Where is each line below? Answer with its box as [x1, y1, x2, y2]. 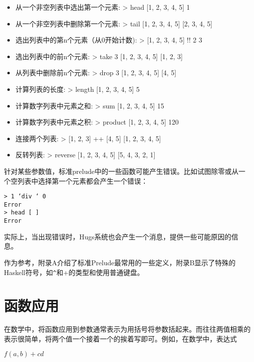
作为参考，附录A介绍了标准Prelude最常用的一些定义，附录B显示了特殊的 [4, 257, 236, 267]
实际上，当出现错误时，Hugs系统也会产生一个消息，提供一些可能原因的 [4, 231, 231, 241]
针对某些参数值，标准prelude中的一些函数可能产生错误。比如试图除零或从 [4, 166, 239, 176]
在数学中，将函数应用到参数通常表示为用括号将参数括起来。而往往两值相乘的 [4, 324, 251, 334]
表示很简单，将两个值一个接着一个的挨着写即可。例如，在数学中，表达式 [4, 333, 237, 343]
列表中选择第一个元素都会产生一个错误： [17, 175, 148, 186]
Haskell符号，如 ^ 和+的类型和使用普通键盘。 [4, 267, 144, 277]
